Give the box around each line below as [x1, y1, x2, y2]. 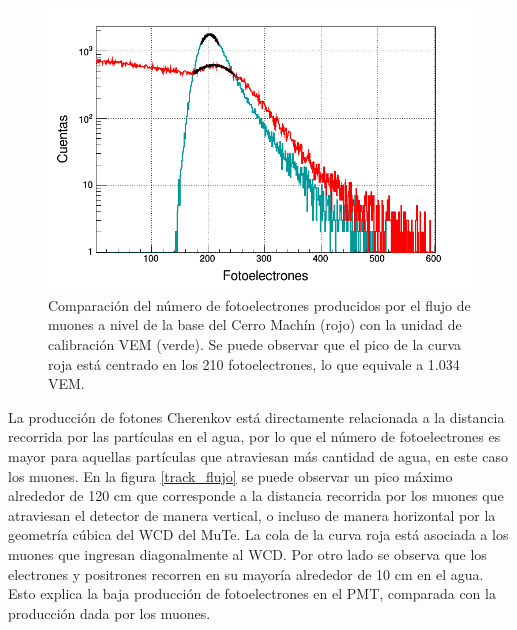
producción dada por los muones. [8, 602, 211, 623]
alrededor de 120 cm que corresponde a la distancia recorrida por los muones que [8, 485, 504, 506]
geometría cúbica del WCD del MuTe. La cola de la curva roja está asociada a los [8, 524, 509, 545]
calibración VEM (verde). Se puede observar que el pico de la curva [48, 334, 462, 355]
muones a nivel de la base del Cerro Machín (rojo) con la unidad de [48, 314, 462, 335]
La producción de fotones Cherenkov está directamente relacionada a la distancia [8, 406, 505, 427]
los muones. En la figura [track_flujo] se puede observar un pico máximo [8, 465, 453, 486]
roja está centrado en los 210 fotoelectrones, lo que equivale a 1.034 [48, 353, 460, 374]
